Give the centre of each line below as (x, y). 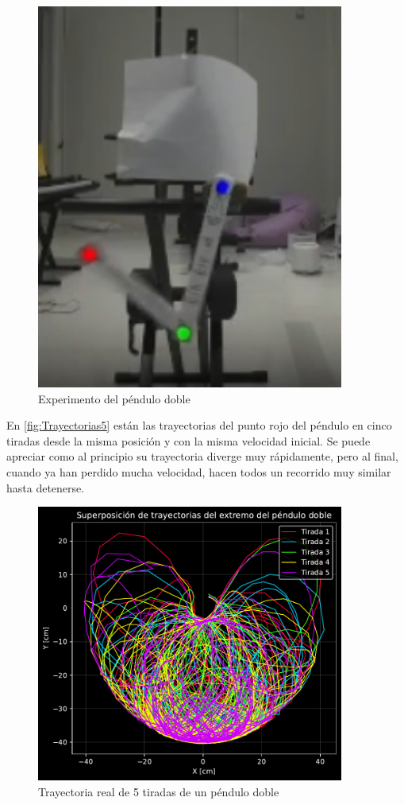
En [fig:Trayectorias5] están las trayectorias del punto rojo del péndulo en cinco (199, 425)
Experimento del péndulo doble (114, 398)
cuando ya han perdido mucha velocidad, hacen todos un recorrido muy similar (199, 472)
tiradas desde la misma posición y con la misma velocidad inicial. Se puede (189, 440)
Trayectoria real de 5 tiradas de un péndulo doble (159, 792)
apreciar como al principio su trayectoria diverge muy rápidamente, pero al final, (202, 456)
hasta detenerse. (46, 487)
